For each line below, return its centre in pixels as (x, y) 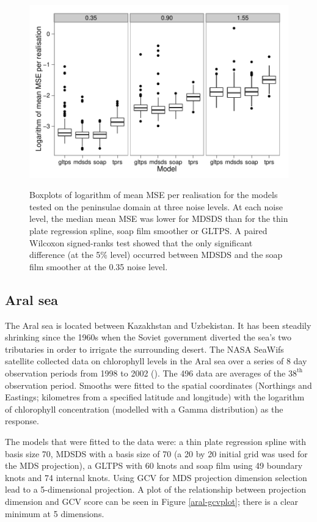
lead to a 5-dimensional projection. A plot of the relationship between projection (156, 489)
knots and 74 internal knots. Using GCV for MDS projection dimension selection (156, 477)
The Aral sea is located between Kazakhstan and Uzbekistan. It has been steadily (158, 325)
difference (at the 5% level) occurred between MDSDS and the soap (156, 255)
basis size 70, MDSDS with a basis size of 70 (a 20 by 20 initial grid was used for (156, 453)
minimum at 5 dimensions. (55, 513)
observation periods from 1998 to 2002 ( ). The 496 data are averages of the (145, 373)
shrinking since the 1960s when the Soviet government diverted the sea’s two (148, 337)
